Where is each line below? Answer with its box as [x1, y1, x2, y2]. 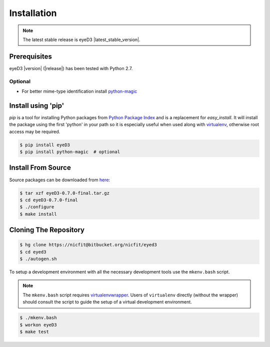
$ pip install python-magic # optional [19, 149, 120, 155]
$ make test [19, 329, 49, 334]
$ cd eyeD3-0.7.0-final [19, 197, 78, 203]
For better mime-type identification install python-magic [21, 88, 137, 94]
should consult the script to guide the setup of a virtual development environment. [22, 299, 192, 305]
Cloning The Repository [9, 226, 85, 234]
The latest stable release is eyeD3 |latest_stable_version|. [22, 37, 140, 43]
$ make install [19, 211, 57, 217]
